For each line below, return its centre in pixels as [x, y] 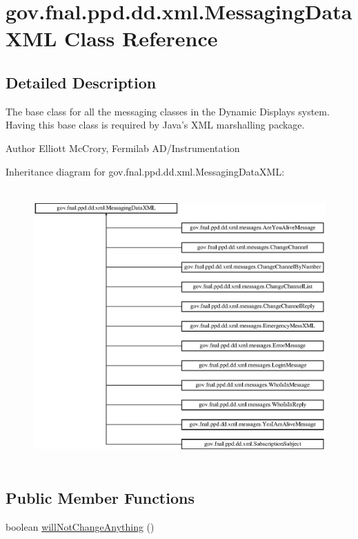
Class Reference [141, 38]
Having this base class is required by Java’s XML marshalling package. [155, 125]
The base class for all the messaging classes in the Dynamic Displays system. [168, 111]
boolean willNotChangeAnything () [80, 526]
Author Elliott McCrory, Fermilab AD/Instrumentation [123, 148]
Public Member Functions [100, 498]
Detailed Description [81, 82]
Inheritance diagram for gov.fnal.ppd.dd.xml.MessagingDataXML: [145, 171]
